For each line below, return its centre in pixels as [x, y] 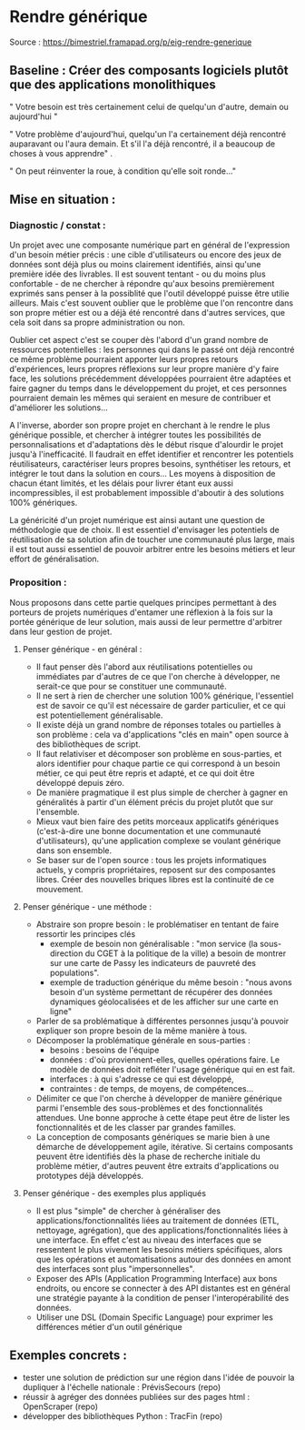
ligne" [61, 1011]
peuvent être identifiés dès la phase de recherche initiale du [148, 1156]
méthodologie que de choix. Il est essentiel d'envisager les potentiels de [144, 530]
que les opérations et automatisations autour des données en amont [164, 1259]
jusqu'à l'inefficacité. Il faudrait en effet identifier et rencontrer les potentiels [152, 454]
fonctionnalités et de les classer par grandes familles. [136, 1127]
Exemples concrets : [68, 1356]
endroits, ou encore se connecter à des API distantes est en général [163, 1288]
